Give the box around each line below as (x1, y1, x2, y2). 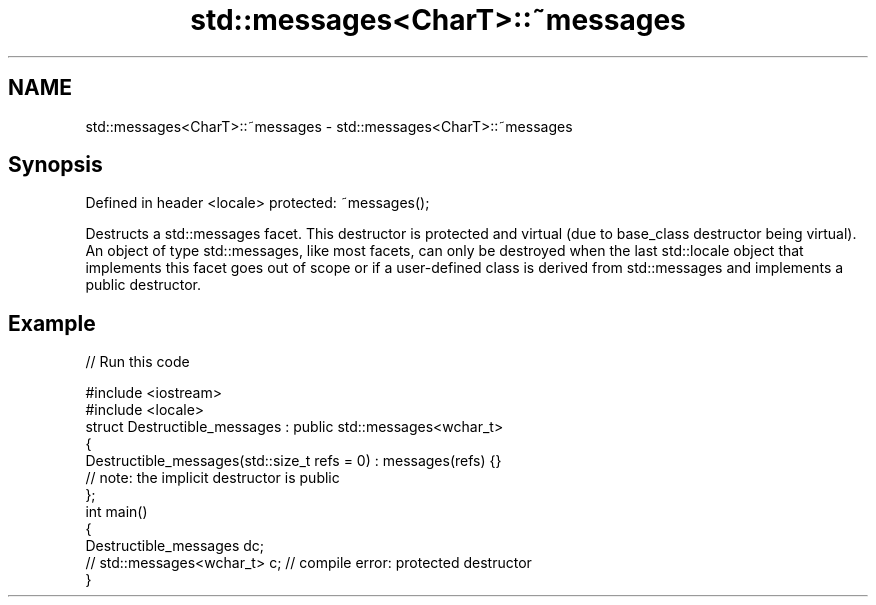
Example (8, 310, 96, 336)
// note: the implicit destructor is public (85, 469, 340, 487)
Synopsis (8, 152, 103, 178)
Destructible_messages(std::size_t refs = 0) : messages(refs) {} (85, 452, 502, 470)
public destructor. (85, 276, 202, 294)
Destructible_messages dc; (85, 537, 265, 555)
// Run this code (85, 353, 190, 371)
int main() (85, 503, 148, 521)
